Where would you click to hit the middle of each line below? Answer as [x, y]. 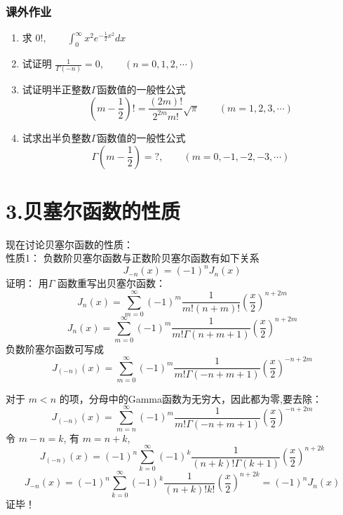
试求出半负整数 [56, 137]
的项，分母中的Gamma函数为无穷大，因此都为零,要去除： [190, 398]
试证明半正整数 [56, 89]
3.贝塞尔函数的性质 [93, 210]
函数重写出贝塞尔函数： [111, 283]
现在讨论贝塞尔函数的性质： [69, 244]
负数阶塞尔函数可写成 [55, 349]
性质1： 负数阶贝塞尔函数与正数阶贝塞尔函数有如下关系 [133, 258]
